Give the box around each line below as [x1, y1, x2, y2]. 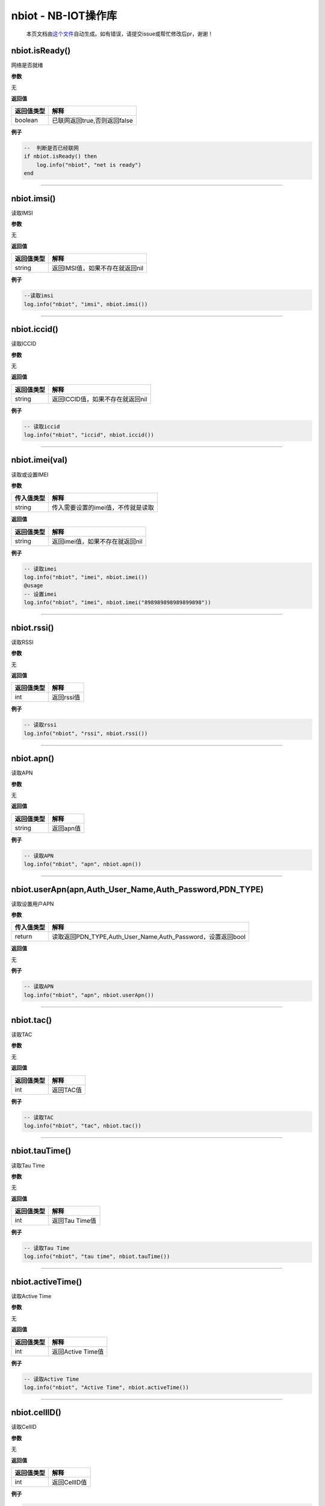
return [14, 933, 32, 941]
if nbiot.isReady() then [23, 153, 97, 160]
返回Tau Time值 [52, 1217, 96, 1225]
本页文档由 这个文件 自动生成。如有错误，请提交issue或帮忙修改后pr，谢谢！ [26, 30, 214, 37]
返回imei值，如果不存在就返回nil [52, 537, 143, 545]
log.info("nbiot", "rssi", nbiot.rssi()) [23, 730, 148, 737]
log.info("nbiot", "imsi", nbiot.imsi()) [23, 301, 148, 307]
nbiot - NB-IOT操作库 [11, 9, 117, 22]
